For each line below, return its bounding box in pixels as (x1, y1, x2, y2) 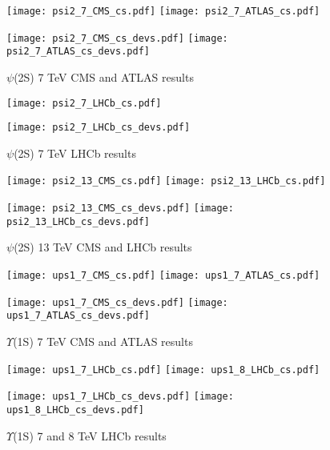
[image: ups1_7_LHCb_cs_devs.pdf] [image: (6, 391, 234, 403)
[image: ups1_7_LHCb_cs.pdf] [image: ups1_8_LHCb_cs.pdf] (6, 364, 320, 376)
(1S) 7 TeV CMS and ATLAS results (13, 333, 193, 349)
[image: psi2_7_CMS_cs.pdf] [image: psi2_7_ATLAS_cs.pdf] (6, 6, 320, 17)
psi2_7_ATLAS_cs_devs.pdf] (6, 46, 150, 58)
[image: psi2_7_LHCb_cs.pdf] (6, 97, 162, 109)
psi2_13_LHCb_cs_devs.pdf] (6, 215, 150, 227)
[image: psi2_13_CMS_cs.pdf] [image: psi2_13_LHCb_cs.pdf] (6, 175, 326, 187)
